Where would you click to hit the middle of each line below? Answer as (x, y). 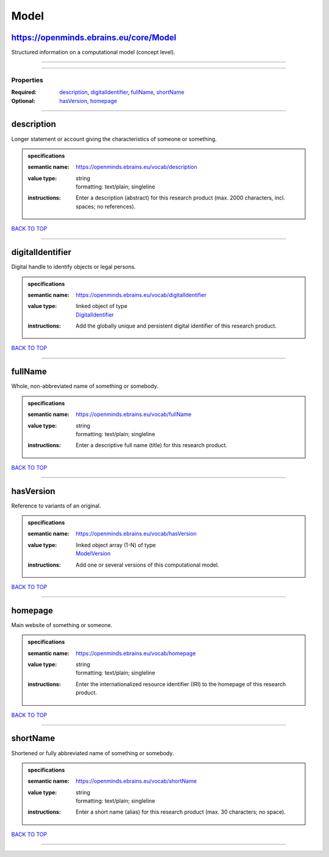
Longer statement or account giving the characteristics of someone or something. (114, 139)
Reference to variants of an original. (56, 506)
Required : (24, 92)
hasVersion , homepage (88, 101)
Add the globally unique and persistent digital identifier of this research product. (176, 326)
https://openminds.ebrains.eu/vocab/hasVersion (136, 534)
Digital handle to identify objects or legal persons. (74, 267)
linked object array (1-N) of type (116, 545)
